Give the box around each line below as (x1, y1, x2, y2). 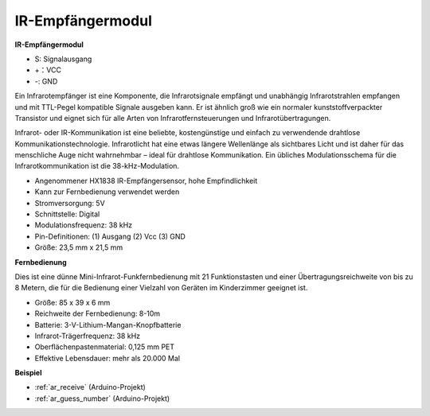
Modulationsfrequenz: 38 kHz (34, 220, 133, 230)
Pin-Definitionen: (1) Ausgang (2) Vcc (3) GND (34, 231, 186, 241)
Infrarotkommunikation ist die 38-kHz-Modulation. (14, 161, 179, 171)
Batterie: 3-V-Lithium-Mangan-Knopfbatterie (34, 320, 182, 329)
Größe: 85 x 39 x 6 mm (34, 297, 111, 307)
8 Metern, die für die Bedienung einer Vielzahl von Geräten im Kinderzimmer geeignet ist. (14, 283, 308, 293)
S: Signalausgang (34, 54, 92, 64)
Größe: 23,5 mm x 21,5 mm (34, 243, 123, 252)
